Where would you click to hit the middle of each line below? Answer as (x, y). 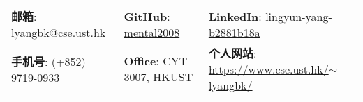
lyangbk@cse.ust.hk (59, 32)
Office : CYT (156, 61)
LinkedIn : (235, 16)
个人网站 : (232, 53)
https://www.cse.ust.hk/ (268, 69)
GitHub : (147, 16)
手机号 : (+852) (49, 61)
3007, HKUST (158, 77)
